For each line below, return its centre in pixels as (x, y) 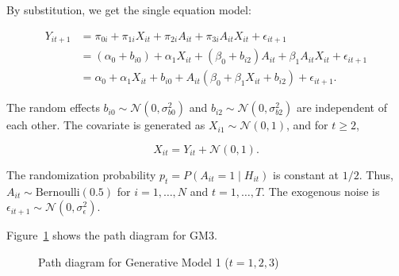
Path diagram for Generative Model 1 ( (134, 261)
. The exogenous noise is (321, 191)
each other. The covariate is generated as (106, 125)
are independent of (341, 107)
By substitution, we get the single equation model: (129, 10)
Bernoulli (58, 192)
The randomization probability (81, 174)
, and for (307, 125)
